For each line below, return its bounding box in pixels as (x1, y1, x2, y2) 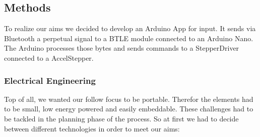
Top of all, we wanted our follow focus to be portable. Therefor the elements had (4, 93, 253, 104)
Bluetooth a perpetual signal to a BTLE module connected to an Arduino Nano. (4, 33, 253, 43)
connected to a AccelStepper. (4, 52, 94, 63)
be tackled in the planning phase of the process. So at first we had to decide (4, 113, 239, 123)
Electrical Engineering (4, 74, 96, 86)
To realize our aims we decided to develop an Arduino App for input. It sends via (4, 23, 256, 34)
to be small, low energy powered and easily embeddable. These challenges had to (4, 103, 253, 114)
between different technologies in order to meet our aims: (4, 123, 180, 133)
